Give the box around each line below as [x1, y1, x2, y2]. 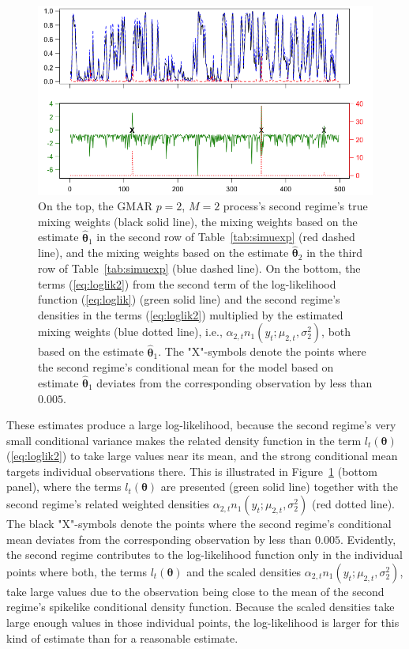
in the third [306, 244, 362, 261]
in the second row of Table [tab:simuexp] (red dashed [96, 228, 355, 245]
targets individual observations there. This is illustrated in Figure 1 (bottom [6, 462, 377, 479]
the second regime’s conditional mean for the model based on [38, 359, 334, 375]
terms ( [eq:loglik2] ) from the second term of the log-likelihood [38, 275, 336, 292]
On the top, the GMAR [38, 198, 152, 214]
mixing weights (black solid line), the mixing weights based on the [38, 213, 358, 229]
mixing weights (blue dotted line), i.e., [38, 323, 223, 340]
